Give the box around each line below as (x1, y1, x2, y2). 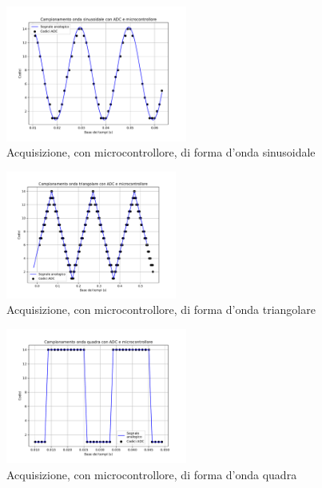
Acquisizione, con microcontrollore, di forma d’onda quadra (6, 466, 297, 483)
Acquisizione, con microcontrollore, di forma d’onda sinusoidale (6, 144, 316, 161)
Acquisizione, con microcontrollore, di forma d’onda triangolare (6, 301, 316, 318)
